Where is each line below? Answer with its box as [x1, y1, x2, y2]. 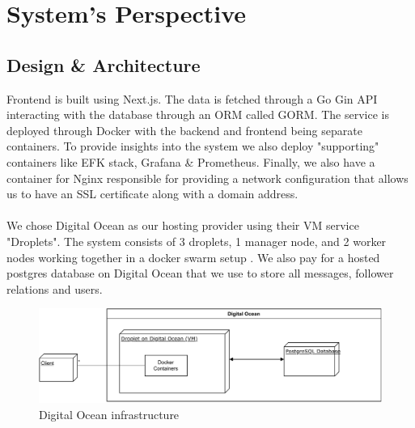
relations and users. [6, 280, 103, 297]
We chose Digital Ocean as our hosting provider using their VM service [6, 217, 359, 234]
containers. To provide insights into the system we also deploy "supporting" [6, 138, 379, 155]
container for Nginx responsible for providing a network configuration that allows [6, 169, 409, 186]
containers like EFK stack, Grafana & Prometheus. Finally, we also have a [6, 153, 375, 170]
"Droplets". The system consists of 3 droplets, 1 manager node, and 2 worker [6, 232, 387, 249]
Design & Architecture [6, 52, 201, 77]
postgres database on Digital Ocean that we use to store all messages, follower [6, 265, 394, 282]
